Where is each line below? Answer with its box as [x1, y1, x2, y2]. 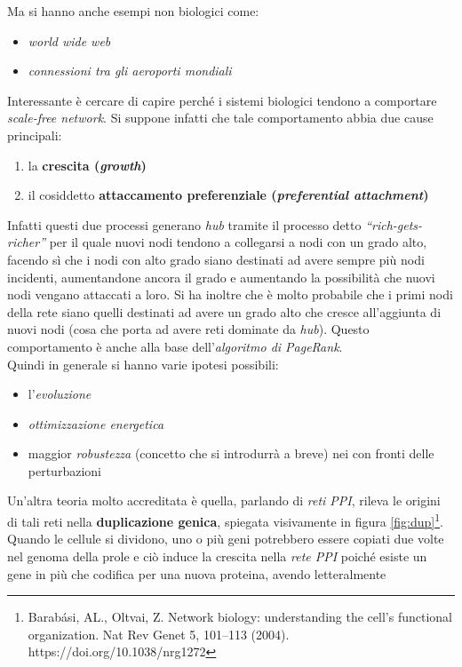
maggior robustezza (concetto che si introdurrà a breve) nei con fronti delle [28, 444, 434, 463]
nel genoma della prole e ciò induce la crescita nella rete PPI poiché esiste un [7, 546, 427, 565]
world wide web [28, 31, 111, 50]
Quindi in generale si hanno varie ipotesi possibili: [7, 354, 279, 373]
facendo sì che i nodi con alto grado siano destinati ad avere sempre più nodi [7, 250, 425, 268]
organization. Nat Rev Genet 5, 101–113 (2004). [28, 624, 290, 643]
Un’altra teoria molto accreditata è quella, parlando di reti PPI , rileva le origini [7, 491, 441, 510]
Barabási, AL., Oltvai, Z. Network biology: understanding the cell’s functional [28, 607, 452, 626]
